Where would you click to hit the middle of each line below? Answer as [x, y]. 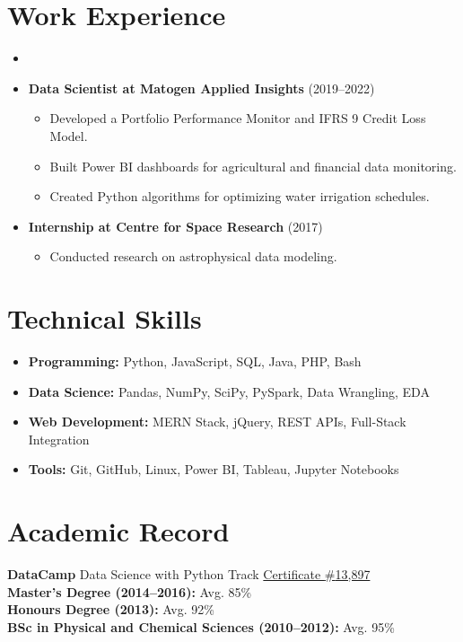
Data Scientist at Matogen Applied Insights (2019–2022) [201, 88]
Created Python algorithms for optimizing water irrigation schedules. [240, 196]
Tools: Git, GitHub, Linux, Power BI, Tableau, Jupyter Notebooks [214, 469]
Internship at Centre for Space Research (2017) [175, 226]
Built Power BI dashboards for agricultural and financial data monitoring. [253, 166]
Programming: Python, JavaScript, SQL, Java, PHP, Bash [195, 361]
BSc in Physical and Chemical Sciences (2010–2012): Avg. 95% [201, 626]
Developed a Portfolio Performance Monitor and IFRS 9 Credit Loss [238, 118]
